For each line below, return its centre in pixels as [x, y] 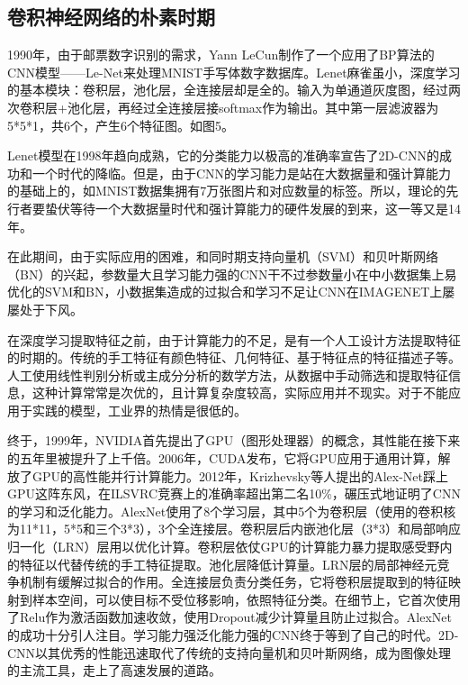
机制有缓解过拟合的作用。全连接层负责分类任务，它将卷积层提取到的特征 [234, 582]
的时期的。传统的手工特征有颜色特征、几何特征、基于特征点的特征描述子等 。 [234, 357]
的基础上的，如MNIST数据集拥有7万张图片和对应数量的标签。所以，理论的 [227, 191]
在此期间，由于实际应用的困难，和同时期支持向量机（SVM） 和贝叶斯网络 [223, 256]
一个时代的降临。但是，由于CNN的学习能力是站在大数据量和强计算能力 [242, 173]
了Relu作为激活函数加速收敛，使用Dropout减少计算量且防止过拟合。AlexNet [229, 617]
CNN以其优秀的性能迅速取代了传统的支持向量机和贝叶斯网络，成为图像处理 [229, 652]
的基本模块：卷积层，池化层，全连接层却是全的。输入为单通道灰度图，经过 [228, 90]
